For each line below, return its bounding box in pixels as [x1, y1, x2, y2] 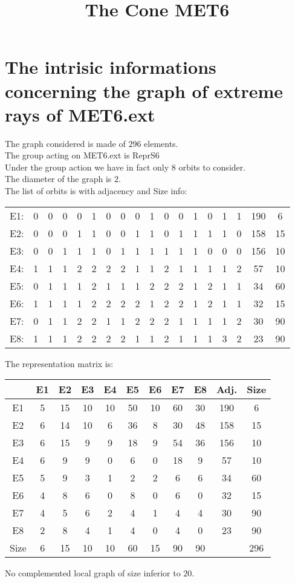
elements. [144, 137, 178, 149]
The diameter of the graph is [5, 172, 112, 185]
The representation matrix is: [5, 357, 114, 370]
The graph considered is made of [5, 137, 126, 149]
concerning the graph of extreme [5, 78, 284, 103]
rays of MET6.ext [5, 102, 155, 126]
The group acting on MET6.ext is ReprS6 [5, 149, 160, 161]
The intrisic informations [5, 54, 216, 79]
